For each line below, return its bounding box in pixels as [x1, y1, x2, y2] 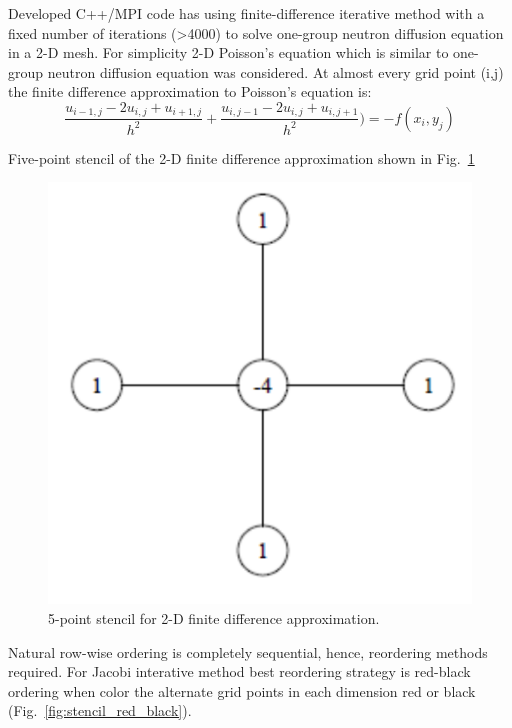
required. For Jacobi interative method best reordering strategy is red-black [8, 661, 471, 682]
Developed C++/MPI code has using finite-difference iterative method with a [8, 3, 485, 23]
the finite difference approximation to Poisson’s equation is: [8, 81, 372, 102]
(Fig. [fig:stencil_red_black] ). [8, 700, 192, 721]
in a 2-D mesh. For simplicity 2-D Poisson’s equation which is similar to [8, 42, 449, 63]
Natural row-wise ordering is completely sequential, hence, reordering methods [8, 641, 488, 662]
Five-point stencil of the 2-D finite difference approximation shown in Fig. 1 [8, 147, 475, 168]
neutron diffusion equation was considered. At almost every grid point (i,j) [47, 61, 504, 82]
